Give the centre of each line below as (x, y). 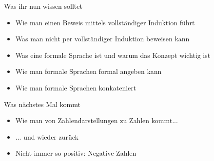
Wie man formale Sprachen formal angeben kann (88, 71)
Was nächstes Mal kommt (42, 104)
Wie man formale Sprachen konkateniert (76, 87)
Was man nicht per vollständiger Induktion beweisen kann (102, 39)
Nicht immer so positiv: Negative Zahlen (76, 153)
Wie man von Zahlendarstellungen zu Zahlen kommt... (97, 120)
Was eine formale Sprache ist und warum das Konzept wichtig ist (113, 55)
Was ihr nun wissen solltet (43, 6)
